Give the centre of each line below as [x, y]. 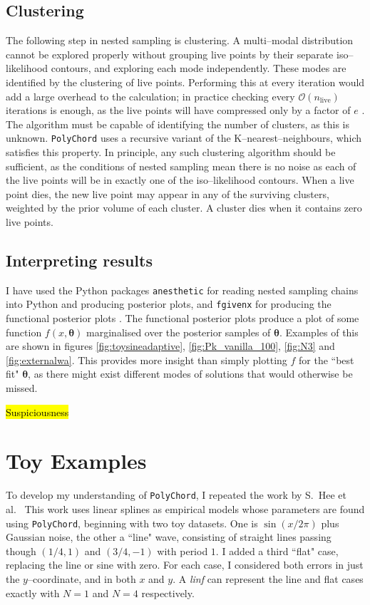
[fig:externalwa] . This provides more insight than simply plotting [147, 360]
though [21, 550]
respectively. [168, 593]
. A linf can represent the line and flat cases [268, 579]
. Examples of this [319, 332]
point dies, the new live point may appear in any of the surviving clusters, [168, 193]
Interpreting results [79, 260]
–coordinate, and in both [82, 579]
